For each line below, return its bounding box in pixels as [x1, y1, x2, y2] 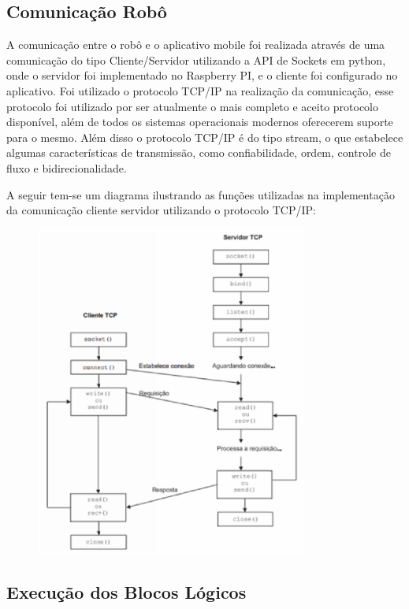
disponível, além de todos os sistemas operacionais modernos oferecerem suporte [6, 113, 393, 130]
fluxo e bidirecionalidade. [6, 159, 127, 176]
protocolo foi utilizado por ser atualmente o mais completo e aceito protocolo [6, 98, 379, 114]
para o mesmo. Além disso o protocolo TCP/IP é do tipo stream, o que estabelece [6, 128, 403, 145]
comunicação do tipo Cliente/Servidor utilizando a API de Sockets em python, [6, 51, 386, 68]
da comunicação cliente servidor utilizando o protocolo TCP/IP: [6, 202, 316, 218]
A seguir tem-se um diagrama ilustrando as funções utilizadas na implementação [6, 186, 395, 202]
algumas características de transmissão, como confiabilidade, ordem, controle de [6, 144, 391, 161]
